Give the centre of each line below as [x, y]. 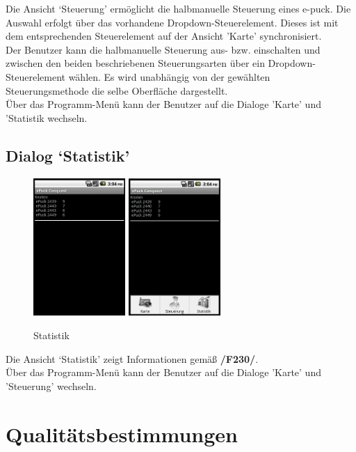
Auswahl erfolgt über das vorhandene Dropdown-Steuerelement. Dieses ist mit [172, 22]
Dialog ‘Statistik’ [68, 155]
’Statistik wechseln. [47, 117]
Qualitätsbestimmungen [122, 434]
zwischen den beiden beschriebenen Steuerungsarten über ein [135, 63]
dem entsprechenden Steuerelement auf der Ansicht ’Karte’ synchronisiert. [164, 36]
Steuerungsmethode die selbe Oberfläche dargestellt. [117, 90]
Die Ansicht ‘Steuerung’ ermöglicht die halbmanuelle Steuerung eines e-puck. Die [178, 8]
